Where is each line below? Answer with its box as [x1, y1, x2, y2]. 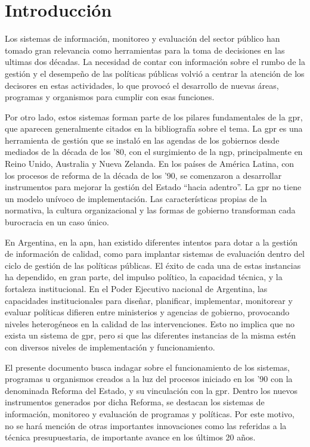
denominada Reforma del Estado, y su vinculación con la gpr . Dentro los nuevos [5, 384, 298, 396]
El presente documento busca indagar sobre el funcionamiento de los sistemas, [5, 361, 290, 373]
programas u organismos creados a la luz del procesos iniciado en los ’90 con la [5, 372, 293, 385]
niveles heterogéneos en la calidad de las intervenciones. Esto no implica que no [5, 317, 294, 330]
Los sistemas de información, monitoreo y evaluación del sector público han [5, 32, 280, 45]
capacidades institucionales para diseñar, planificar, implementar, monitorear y [5, 294, 293, 306]
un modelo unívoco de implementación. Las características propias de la [5, 192, 267, 204]
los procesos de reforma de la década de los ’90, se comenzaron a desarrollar [5, 169, 282, 181]
